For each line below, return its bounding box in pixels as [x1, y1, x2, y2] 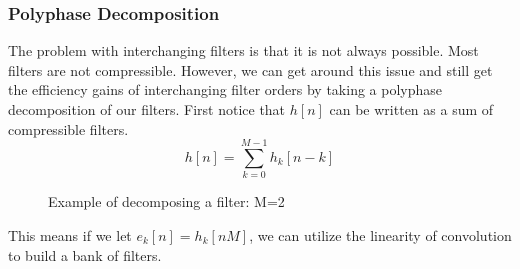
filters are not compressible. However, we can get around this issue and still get [8, 59, 493, 80]
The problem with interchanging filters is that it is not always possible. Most [8, 40, 479, 61]
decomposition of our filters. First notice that [8, 99, 286, 119]
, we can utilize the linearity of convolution [249, 224, 512, 245]
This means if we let [8, 224, 132, 245]
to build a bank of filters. [8, 244, 162, 265]
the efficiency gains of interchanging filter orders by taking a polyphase [8, 79, 443, 100]
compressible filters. [8, 118, 129, 139]
